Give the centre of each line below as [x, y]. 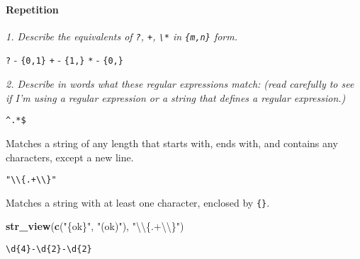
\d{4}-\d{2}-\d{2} [49, 249]
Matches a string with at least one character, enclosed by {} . [138, 202]
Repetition [32, 9]
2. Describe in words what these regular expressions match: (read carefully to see [180, 84]
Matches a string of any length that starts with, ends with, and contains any [172, 143]
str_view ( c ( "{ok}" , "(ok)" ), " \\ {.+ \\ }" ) [95, 226]
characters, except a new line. [70, 157]
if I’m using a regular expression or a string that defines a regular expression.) [176, 97]
